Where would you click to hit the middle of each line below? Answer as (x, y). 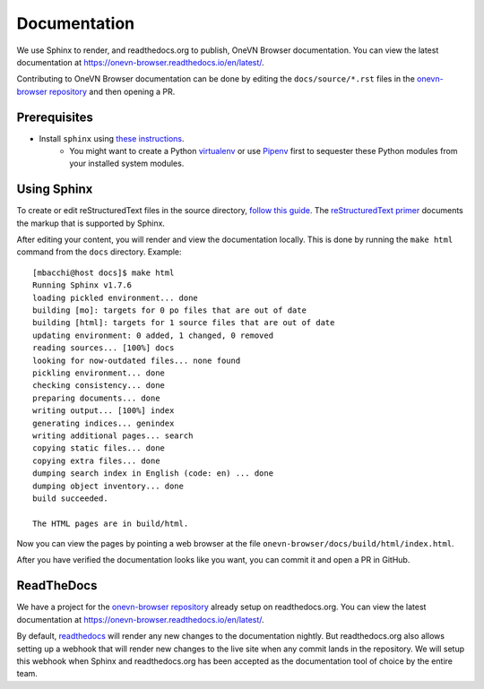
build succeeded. (70, 498)
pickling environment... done (99, 373)
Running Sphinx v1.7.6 (82, 285)
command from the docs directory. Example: (99, 252)
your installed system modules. (127, 164)
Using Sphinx (55, 189)
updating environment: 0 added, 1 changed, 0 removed (153, 335)
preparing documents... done (96, 398)
